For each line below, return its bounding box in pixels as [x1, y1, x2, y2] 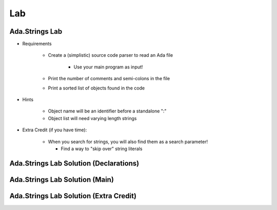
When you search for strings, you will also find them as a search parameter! [48, 138, 208, 145]
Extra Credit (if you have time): [22, 127, 87, 133]
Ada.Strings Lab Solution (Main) [9, 175, 114, 184]
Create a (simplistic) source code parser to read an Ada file [48, 52, 173, 58]
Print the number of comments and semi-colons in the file [48, 76, 170, 82]
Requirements [22, 41, 52, 47]
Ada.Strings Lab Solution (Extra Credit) [9, 192, 137, 200]
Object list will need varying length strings [48, 115, 137, 121]
